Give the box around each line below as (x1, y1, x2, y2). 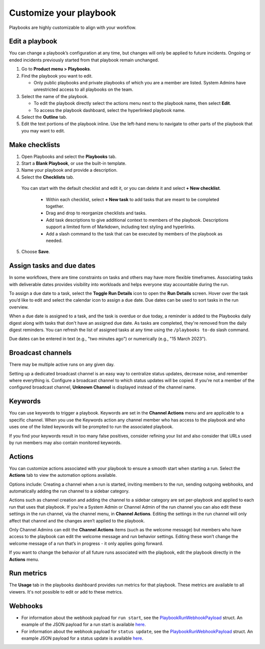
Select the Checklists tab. (21, 174, 75, 180)
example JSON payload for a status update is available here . (21, 635, 143, 641)
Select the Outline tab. (21, 114, 67, 120)
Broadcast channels (9, 349, 72, 357)
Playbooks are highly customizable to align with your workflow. (9, 25, 137, 30)
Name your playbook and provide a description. (21, 167, 118, 173)
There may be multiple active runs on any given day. (9, 362, 115, 367)
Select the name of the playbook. (21, 93, 88, 99)
